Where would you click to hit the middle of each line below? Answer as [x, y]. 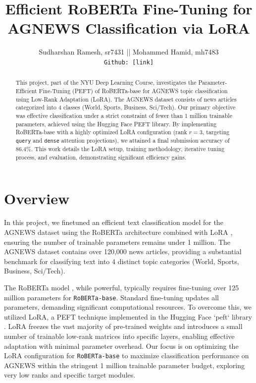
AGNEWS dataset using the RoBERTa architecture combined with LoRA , [118, 232]
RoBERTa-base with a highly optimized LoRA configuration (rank [101, 132]
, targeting [216, 132]
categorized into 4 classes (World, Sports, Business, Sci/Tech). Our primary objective [126, 107]
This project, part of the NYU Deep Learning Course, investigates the [106, 82]
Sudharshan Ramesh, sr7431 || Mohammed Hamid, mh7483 [129, 52]
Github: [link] [129, 62]
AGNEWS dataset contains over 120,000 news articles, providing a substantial [123, 251]
